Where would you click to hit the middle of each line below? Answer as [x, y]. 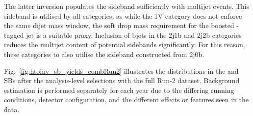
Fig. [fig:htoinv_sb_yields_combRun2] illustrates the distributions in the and [121, 71]
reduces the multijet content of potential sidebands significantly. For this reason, [125, 44]
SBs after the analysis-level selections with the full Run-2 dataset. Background [122, 80]
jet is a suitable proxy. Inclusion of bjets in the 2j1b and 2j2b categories [134, 35]
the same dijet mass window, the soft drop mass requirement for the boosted [119, 25]
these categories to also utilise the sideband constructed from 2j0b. [104, 54]
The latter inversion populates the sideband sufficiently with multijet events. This [127, 6]
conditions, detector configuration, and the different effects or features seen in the [126, 100]
